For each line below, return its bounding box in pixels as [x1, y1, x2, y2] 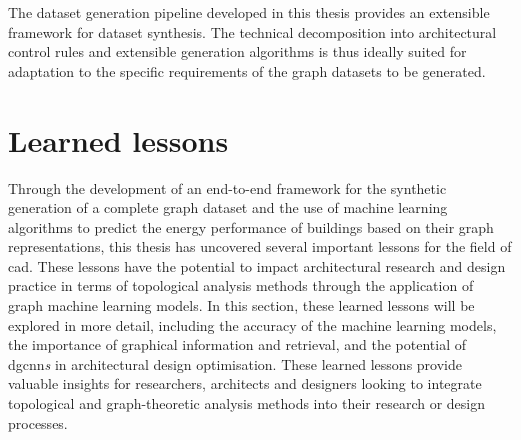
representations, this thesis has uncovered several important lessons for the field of [8, 236, 512, 257]
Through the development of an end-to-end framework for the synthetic [8, 177, 447, 198]
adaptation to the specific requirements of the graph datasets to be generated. [8, 60, 486, 81]
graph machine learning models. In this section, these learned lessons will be [8, 295, 475, 316]
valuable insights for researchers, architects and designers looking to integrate [8, 373, 482, 394]
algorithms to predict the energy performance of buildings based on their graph [8, 216, 494, 237]
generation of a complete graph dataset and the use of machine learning [8, 197, 448, 218]
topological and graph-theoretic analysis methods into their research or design [8, 393, 486, 414]
